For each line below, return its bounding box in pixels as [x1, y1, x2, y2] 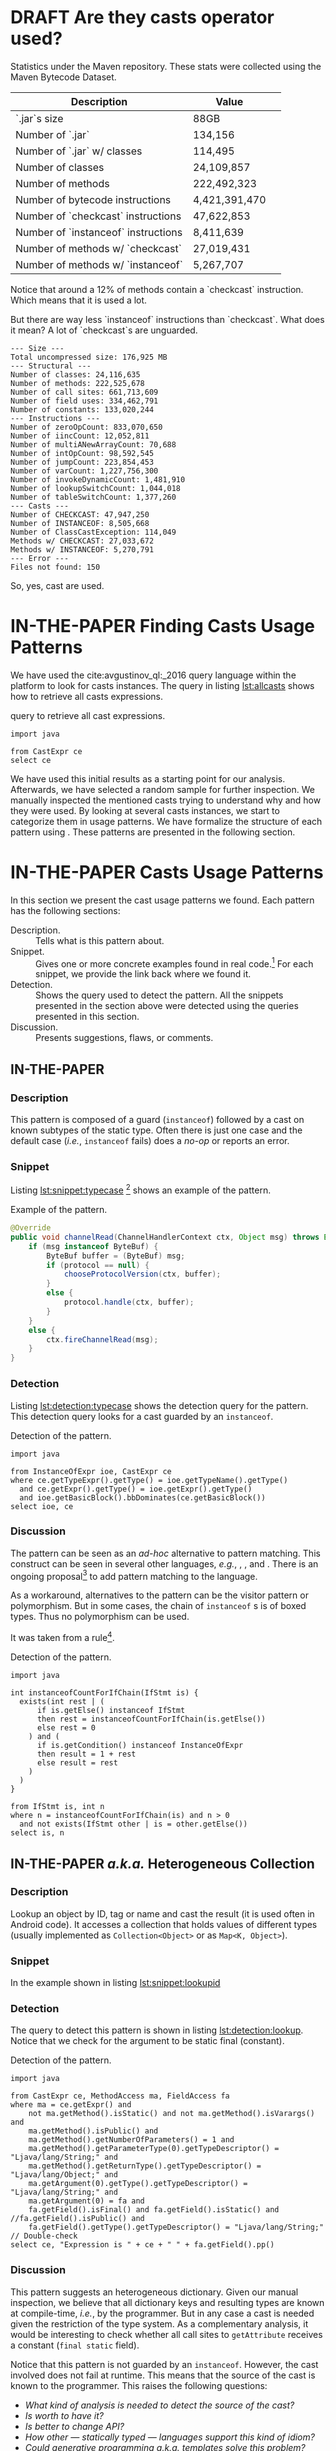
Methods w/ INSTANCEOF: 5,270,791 [10, 544, 155, 555]
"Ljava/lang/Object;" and [10, 2170, 118, 2180]
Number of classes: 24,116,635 [10, 369, 141, 380]
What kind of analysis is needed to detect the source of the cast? [24, 2399, 295, 2411]
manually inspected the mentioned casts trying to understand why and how [10, 794, 322, 806]
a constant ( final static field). [10, 2339, 140, 2351]
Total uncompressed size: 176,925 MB [10, 352, 168, 362]
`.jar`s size [15, 111, 64, 125]
